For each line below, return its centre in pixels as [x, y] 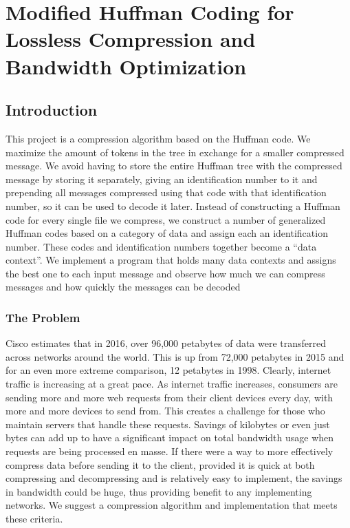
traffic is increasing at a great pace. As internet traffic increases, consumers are [172, 384]
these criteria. [34, 519]
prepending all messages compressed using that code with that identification [166, 192]
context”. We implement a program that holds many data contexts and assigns [171, 260]
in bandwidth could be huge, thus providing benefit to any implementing [159, 491]
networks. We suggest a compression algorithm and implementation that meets [172, 505]
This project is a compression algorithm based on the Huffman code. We [158, 138]
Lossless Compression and [131, 39]
